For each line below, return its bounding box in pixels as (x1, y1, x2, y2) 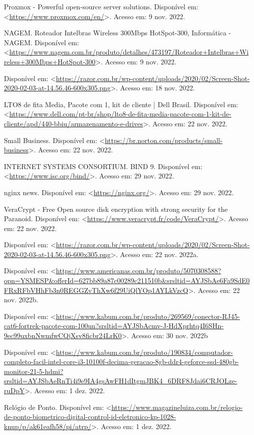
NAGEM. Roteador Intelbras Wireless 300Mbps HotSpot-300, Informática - (4, 28, 231, 38)
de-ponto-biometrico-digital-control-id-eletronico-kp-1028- (4, 411, 176, 422)
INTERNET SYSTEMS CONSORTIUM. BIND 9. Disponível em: (4, 161, 203, 171)
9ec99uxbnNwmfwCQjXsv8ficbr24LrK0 (4, 330, 122, 341)
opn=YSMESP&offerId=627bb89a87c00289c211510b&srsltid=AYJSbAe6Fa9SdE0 (4, 275, 250, 286)
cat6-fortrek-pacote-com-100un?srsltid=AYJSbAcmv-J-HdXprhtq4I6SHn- (4, 320, 224, 331)
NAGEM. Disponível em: (4, 37, 79, 47)
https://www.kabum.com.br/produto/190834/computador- (56, 347, 233, 357)
